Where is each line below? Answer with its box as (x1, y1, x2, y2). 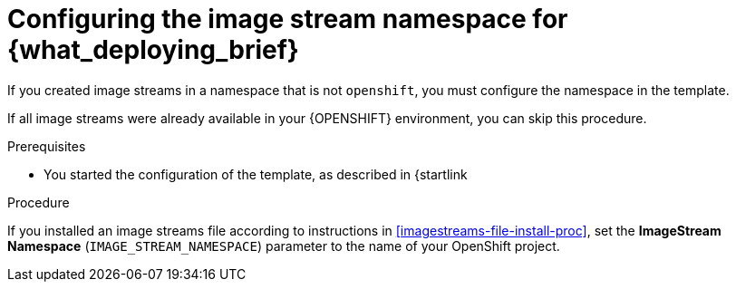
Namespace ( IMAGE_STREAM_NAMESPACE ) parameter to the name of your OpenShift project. (7, 237, 560, 254)
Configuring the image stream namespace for (7, 4, 568, 34)
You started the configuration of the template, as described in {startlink (44, 166, 468, 182)
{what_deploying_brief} (7, 34, 299, 65)
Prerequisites (7, 138, 86, 154)
